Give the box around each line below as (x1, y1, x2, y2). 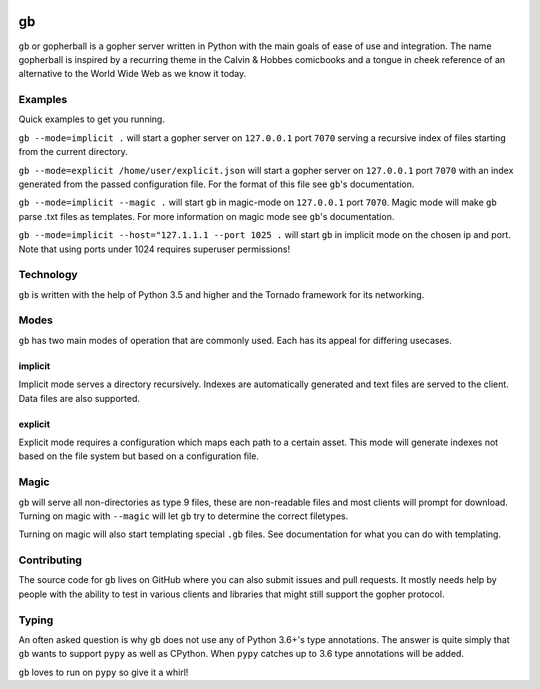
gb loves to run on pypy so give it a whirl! (18, 666, 189, 678)
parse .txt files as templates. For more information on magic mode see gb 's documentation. (18, 210, 395, 222)
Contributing (18, 553, 82, 567)
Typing (18, 613, 54, 627)
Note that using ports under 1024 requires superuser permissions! (18, 243, 290, 255)
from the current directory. (18, 146, 129, 158)
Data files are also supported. (18, 392, 140, 404)
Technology (18, 268, 79, 282)
